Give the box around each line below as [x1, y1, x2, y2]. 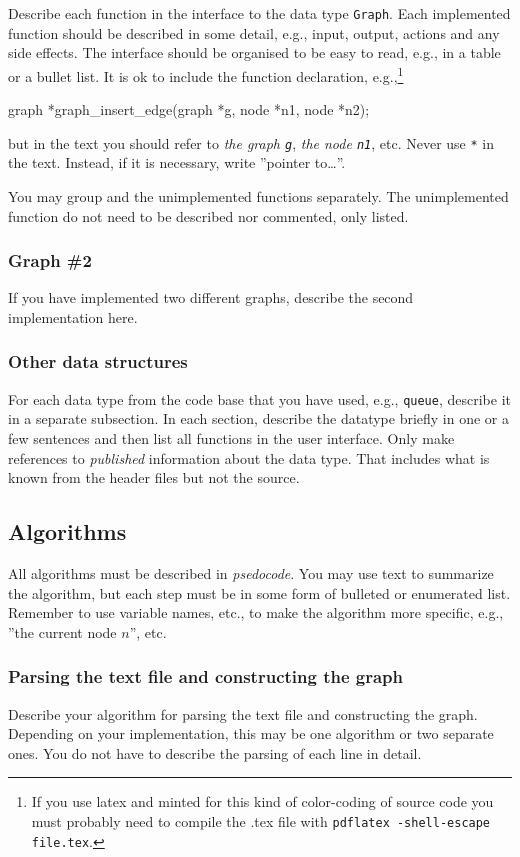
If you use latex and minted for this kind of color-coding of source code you [31, 791, 494, 812]
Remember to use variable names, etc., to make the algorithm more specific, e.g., [8, 602, 504, 623]
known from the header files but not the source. [8, 467, 300, 488]
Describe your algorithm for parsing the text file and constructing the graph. [8, 703, 478, 724]
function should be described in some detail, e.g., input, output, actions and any [8, 22, 500, 43]
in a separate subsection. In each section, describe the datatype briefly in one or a [8, 408, 510, 429]
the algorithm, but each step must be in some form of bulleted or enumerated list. [8, 582, 511, 603]
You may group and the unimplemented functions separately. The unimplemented [8, 185, 509, 206]
